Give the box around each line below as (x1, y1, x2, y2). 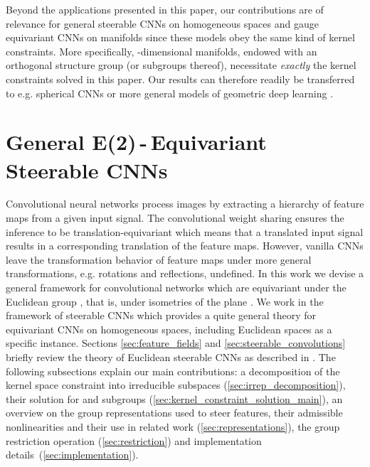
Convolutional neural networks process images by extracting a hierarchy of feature (6, 196, 364, 211)
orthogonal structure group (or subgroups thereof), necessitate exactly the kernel (6, 58, 356, 73)
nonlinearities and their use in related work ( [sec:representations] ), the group (6, 419, 340, 434)
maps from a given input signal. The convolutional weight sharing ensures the (6, 210, 344, 225)
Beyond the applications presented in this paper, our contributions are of (6, 2, 324, 16)
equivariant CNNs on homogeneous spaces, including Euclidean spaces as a (6, 321, 332, 336)
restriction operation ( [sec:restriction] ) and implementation (6, 433, 262, 448)
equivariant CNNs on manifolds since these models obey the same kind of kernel (6, 30, 355, 45)
